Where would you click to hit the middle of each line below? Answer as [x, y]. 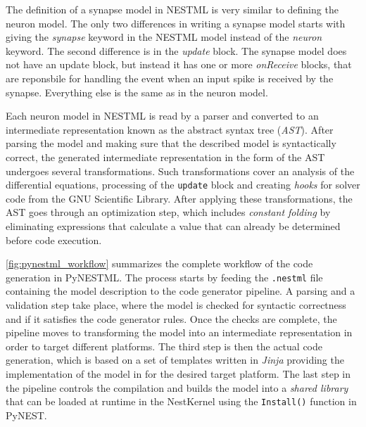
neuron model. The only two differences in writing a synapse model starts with [176, 23]
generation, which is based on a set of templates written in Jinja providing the [175, 360]
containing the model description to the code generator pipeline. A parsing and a [181, 291]
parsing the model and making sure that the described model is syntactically [171, 143]
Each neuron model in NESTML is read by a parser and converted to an [162, 116]
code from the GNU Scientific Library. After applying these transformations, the [179, 198]
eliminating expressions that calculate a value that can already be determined [173, 225]
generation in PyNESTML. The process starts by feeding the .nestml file [164, 277]
